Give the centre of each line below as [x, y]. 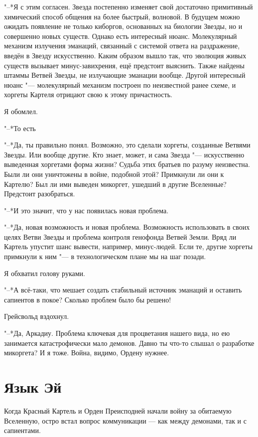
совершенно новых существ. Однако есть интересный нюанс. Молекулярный [121, 36]
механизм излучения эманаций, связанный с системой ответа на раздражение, [122, 46]
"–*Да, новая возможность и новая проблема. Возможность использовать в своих [127, 227]
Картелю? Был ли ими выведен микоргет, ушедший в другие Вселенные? [115, 184]
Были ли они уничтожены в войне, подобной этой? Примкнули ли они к [114, 174]
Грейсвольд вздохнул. [37, 316]
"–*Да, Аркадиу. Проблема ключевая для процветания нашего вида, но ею [117, 333]
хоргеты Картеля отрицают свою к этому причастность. [88, 94]
